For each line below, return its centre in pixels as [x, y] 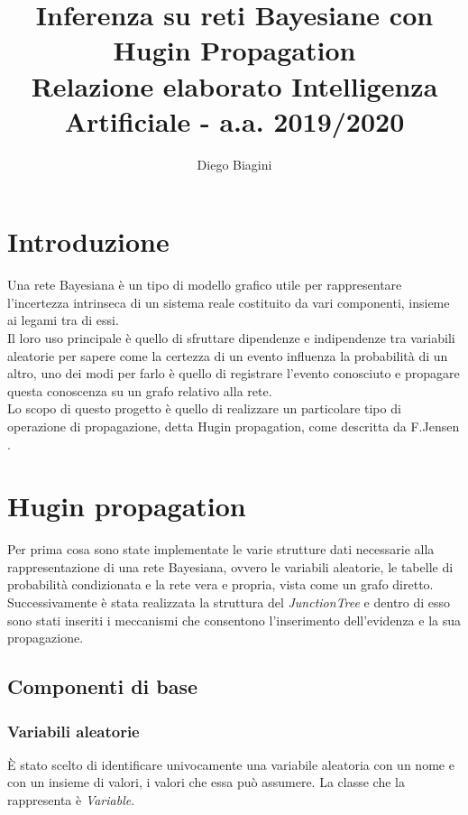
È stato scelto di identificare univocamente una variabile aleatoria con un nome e [231, 764]
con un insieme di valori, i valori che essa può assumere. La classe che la [206, 782]
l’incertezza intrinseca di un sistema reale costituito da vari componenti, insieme [229, 302]
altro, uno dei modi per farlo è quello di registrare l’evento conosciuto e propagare [234, 373]
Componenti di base [103, 686]
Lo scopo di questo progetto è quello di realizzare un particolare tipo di [204, 408]
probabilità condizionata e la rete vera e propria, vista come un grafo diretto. [220, 584]
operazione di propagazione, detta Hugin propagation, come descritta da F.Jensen [234, 426]
